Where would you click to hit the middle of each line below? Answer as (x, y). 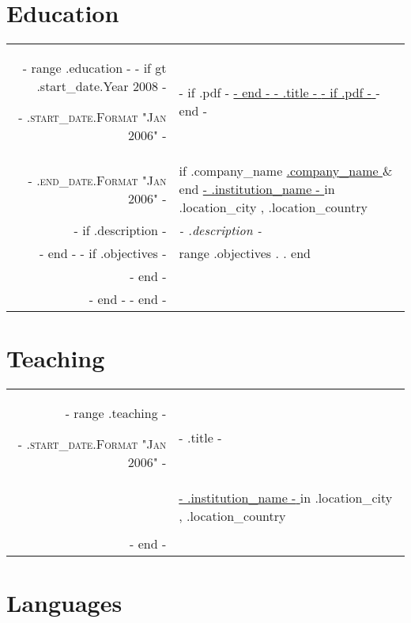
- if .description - (120, 230)
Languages (64, 603)
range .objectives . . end (245, 253)
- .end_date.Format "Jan (97, 180)
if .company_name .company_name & (286, 171)
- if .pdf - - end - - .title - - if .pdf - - (279, 93)
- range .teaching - (116, 413)
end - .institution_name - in (257, 189)
